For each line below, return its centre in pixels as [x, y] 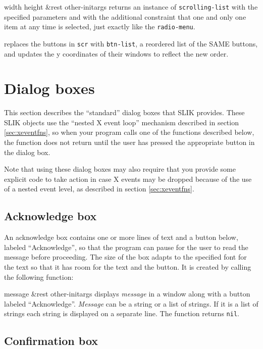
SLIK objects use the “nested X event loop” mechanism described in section [121, 122]
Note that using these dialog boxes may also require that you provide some [120, 169]
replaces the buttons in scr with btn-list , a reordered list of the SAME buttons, [131, 43]
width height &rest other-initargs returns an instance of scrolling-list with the [131, 7]
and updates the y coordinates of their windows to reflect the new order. [116, 53]
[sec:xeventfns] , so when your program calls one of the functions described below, [129, 132]
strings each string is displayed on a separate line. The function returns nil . [122, 313]
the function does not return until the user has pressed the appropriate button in [129, 142]
